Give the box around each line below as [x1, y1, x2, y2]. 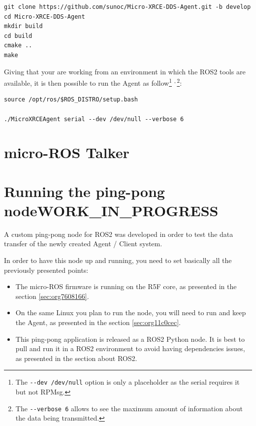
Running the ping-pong [4, 181, 165, 201]
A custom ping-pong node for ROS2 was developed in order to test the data [4, 229, 233, 239]
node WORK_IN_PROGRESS [4, 200, 219, 220]
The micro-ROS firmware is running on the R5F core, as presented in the [15, 281, 237, 292]
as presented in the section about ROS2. [15, 353, 137, 363]
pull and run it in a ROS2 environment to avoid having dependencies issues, [15, 343, 245, 354]
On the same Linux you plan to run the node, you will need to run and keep [15, 307, 246, 318]
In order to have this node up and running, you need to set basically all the [4, 255, 232, 265]
